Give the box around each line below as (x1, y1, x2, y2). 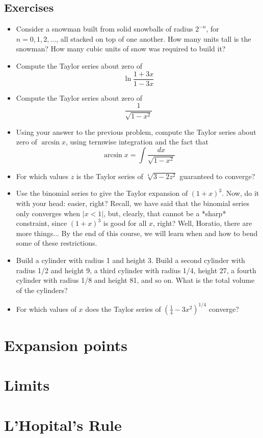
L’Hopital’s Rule (4, 414, 122, 435)
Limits (4, 374, 50, 395)
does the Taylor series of (85, 303, 161, 314)
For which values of (16, 303, 76, 314)
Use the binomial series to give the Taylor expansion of (16, 188, 188, 198)
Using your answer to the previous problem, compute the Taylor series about (16, 126, 256, 137)
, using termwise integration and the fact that (66, 136, 208, 147)
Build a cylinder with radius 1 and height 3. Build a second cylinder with (16, 255, 245, 266)
